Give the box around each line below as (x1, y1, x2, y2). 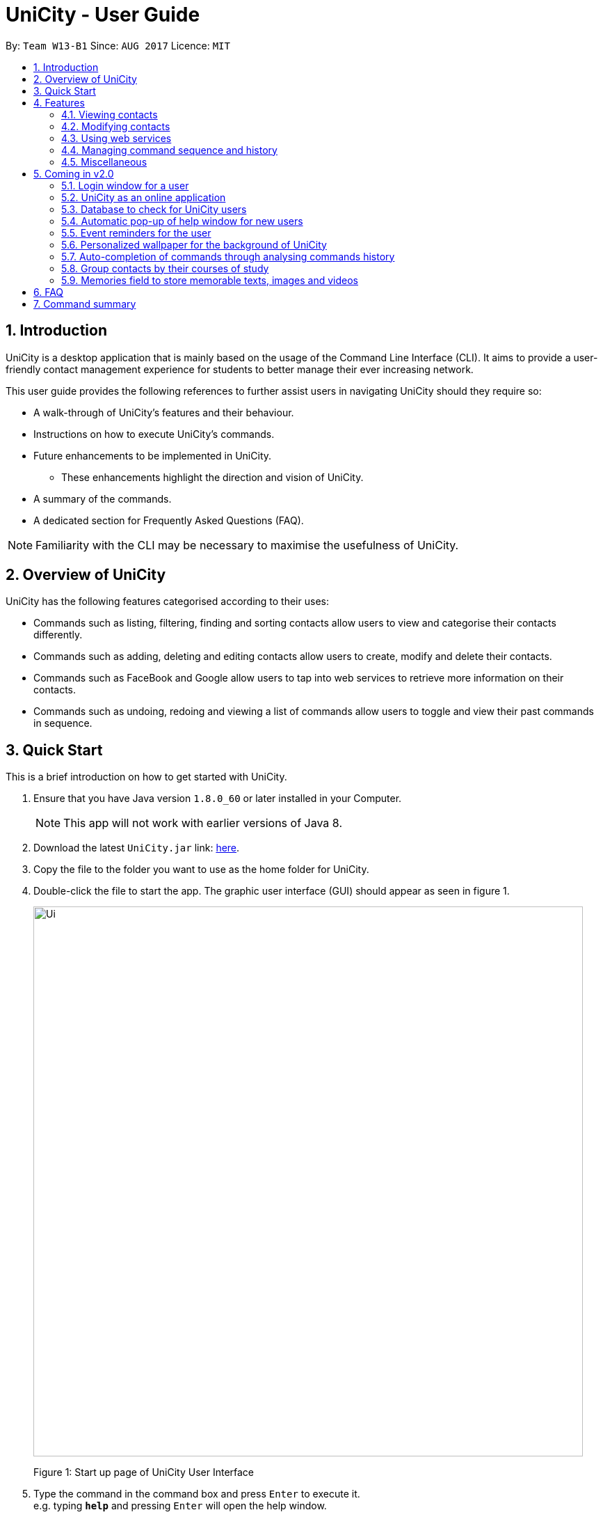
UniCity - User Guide (6, 3, 200, 26)
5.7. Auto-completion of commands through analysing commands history (61, 250, 395, 262)
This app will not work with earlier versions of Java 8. (63, 816, 342, 831)
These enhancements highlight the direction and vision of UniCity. (61, 471, 364, 483)
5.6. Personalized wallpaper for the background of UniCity (61, 238, 327, 251)
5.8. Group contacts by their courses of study (61, 262, 269, 274)
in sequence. (33, 717, 93, 730)
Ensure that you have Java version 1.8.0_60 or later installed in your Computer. (33, 792, 402, 805)
